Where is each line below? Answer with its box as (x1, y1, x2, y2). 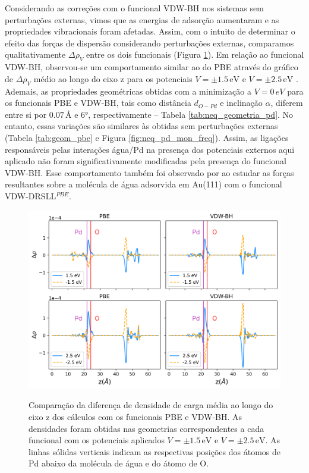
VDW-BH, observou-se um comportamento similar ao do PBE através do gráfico (5, 61, 298, 73)
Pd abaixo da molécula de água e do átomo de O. (29, 457, 209, 469)
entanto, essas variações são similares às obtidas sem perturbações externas (5, 120, 278, 132)
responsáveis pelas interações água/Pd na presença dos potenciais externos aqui (5, 143, 295, 155)
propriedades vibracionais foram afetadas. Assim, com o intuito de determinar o (5, 25, 295, 37)
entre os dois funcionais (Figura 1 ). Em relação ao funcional (86, 48, 304, 61)
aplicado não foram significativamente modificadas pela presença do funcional (5, 155, 286, 167)
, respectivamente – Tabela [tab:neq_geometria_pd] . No (88, 108, 294, 120)
